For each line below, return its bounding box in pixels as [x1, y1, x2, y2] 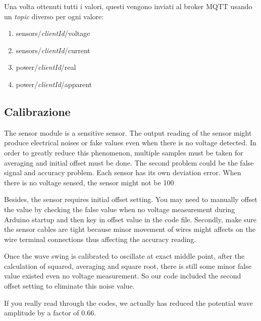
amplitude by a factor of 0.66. [4, 307, 96, 318]
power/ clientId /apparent [16, 78, 92, 89]
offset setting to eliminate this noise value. [4, 280, 135, 291]
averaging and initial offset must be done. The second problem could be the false [4, 157, 254, 168]
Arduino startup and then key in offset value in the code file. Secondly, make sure [4, 214, 257, 224]
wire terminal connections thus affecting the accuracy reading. [4, 233, 196, 244]
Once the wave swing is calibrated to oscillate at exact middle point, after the [4, 251, 245, 261]
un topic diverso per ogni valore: [4, 11, 104, 21]
